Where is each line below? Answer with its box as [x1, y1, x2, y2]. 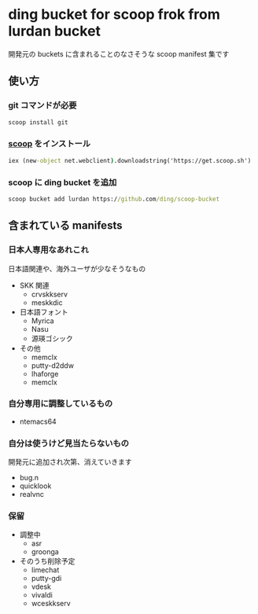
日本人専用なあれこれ [8, 244, 89, 256]
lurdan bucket [8, 22, 101, 40]
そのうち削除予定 [19, 557, 76, 566]
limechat [31, 565, 60, 575]
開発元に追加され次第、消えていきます [8, 458, 132, 467]
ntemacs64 [19, 417, 57, 426]
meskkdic [31, 297, 63, 307]
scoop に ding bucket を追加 [8, 177, 117, 188]
